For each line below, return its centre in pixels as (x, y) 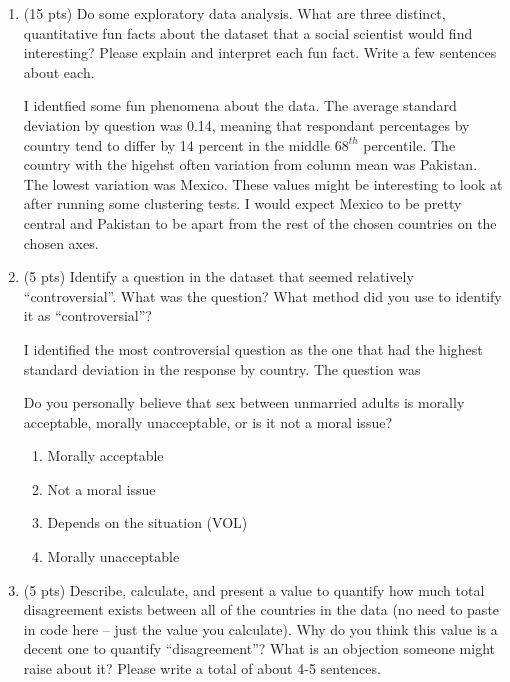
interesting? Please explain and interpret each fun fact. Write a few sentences (260, 52)
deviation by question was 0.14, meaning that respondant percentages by (246, 124)
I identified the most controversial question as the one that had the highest (253, 348)
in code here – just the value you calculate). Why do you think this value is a (260, 628)
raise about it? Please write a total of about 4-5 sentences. (202, 668)
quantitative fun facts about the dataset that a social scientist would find (248, 32)
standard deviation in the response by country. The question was (222, 368)
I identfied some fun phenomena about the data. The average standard (240, 105)
